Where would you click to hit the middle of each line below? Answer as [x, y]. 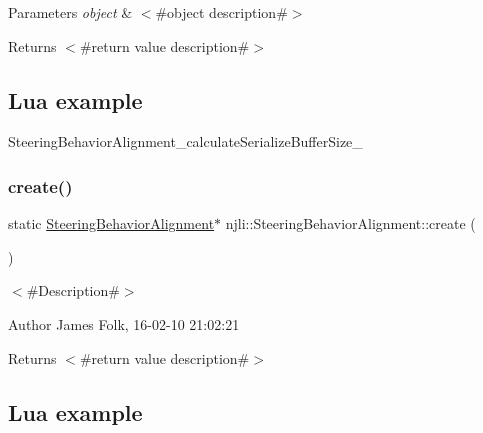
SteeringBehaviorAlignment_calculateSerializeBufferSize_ [185, 141]
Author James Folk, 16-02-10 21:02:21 [124, 323]
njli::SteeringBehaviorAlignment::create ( [350, 223]
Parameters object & [70, 12]
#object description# [221, 12]
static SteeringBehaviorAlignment [111, 223]
